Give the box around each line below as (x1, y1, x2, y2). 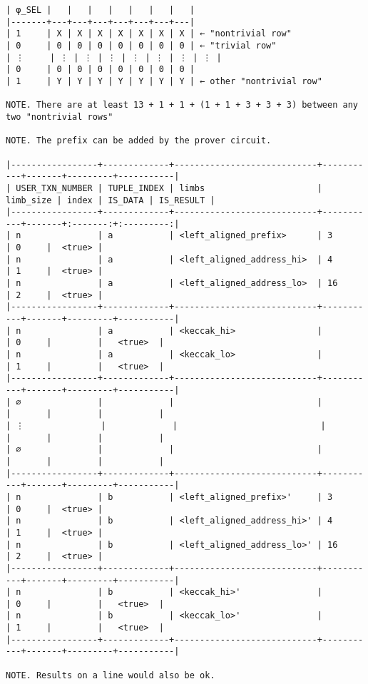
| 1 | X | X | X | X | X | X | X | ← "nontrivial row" (6, 29, 292, 39)
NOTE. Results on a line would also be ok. (6, 670, 215, 680)
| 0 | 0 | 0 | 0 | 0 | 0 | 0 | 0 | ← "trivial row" (6, 40, 277, 51)
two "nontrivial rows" (6, 111, 113, 122)
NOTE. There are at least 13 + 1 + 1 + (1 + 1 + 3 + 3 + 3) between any (6, 100, 358, 111)
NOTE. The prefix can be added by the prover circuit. (6, 136, 272, 146)
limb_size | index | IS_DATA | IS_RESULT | (6, 195, 215, 205)
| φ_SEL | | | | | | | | (6, 5, 195, 15)
